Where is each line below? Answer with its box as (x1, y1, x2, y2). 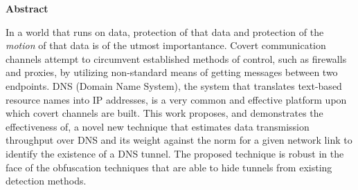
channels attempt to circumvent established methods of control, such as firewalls (6, 51, 347, 66)
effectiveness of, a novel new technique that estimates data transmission (6, 119, 310, 133)
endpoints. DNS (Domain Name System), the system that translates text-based (6, 78, 342, 93)
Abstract (6, 1, 48, 15)
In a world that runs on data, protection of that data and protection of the (6, 24, 324, 39)
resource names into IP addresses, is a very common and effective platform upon (6, 92, 347, 106)
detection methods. (6, 173, 87, 188)
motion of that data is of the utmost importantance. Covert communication (6, 38, 326, 53)
